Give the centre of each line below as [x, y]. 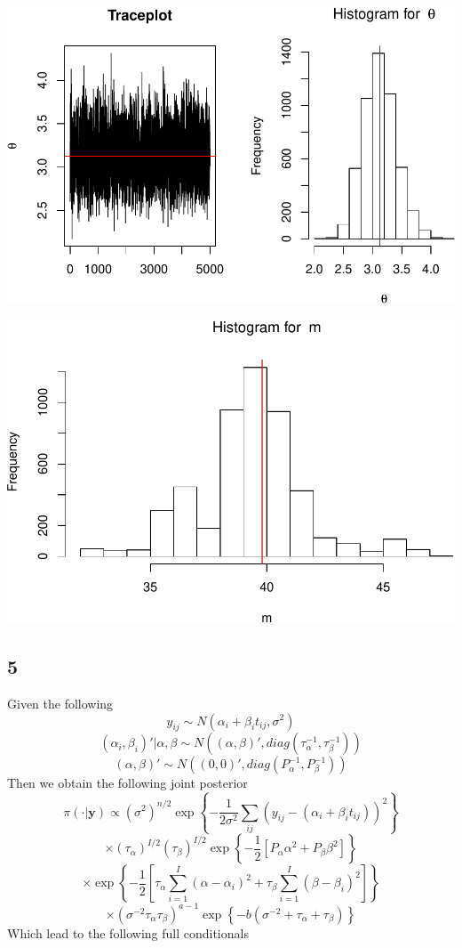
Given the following [60, 703]
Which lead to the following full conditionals [128, 932]
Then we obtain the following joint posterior [127, 783]
